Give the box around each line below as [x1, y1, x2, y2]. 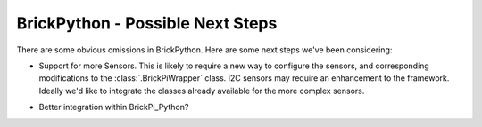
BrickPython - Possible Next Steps [16, 13, 278, 33]
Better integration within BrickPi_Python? [38, 102, 189, 113]
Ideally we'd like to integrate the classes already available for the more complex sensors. [38, 85, 365, 96]
